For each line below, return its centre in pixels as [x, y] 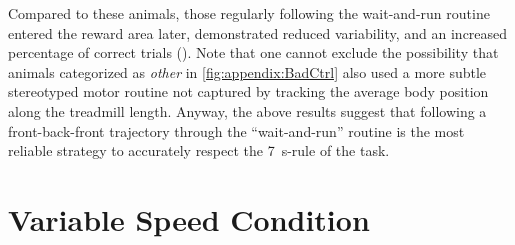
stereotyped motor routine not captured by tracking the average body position [248, 91]
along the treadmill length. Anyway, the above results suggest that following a [247, 110]
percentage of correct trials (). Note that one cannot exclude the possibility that [253, 52]
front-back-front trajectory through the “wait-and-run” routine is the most [236, 130]
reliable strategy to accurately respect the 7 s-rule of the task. [199, 150]
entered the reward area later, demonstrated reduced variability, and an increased [258, 32]
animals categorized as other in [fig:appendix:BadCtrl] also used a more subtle [247, 71]
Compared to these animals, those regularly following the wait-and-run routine [249, 13]
